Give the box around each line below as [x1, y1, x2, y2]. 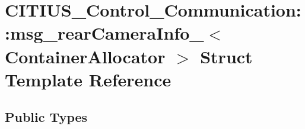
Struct [200, 44, 253, 68]
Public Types [5, 108, 88, 126]
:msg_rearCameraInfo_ [5, 21, 204, 45]
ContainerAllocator [5, 44, 166, 68]
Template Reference [5, 67, 171, 91]
